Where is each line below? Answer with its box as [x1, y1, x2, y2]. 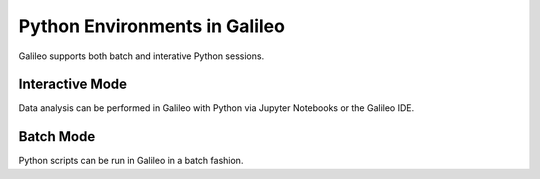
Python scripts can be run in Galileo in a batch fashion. [18, 155, 244, 167]
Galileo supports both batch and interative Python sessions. [18, 50, 265, 62]
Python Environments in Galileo [18, 15, 285, 37]
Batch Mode [18, 128, 96, 145]
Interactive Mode [18, 76, 128, 93]
